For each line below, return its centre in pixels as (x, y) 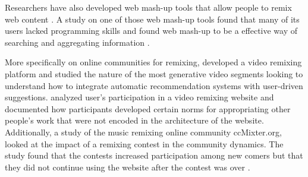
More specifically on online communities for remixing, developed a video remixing (153, 62)
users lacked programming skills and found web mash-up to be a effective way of (151, 31)
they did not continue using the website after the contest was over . (128, 167)
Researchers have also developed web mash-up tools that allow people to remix (148, 7)
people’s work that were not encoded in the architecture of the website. (134, 120)
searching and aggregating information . (77, 42)
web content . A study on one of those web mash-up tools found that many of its (152, 19)
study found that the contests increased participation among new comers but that (154, 155)
